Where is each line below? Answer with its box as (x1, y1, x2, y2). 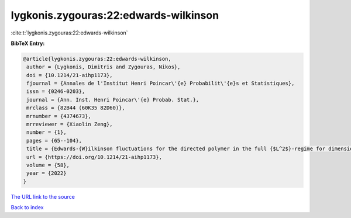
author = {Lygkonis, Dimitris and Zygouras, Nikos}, (26, 64, 181, 70)
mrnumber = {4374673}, (26, 113, 92, 119)
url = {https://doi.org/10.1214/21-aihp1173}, (26, 154, 162, 160)
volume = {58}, (26, 162, 70, 168)
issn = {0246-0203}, (26, 88, 85, 95)
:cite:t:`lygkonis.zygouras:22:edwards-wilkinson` (11, 29, 128, 36)
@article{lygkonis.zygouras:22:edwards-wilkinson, (23, 56, 172, 62)
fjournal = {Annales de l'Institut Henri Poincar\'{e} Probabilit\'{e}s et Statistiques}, (26, 80, 295, 87)
